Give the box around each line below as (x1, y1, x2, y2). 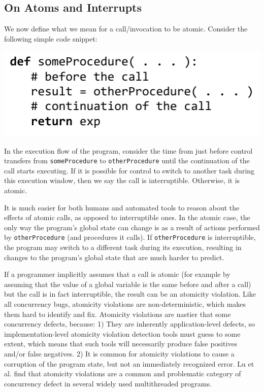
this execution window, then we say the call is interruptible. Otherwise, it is (4, 175, 240, 186)
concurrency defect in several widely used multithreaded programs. (4, 378, 212, 388)
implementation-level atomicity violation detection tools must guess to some (4, 328, 241, 339)
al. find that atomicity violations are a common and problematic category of (4, 368, 241, 379)
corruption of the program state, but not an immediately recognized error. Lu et (4, 358, 254, 369)
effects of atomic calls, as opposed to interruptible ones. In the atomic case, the (4, 212, 250, 223)
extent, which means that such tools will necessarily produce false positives (4, 338, 238, 349)
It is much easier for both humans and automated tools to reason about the (4, 202, 240, 212)
